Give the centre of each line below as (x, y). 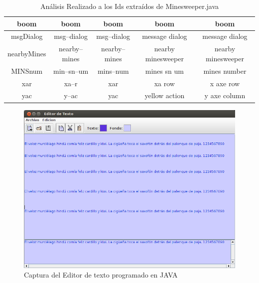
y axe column (225, 95)
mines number (225, 71)
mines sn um (164, 71)
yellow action (165, 95)
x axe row (225, 83)
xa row (164, 83)
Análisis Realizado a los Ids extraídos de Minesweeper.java (129, 6)
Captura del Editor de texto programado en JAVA (101, 275)
